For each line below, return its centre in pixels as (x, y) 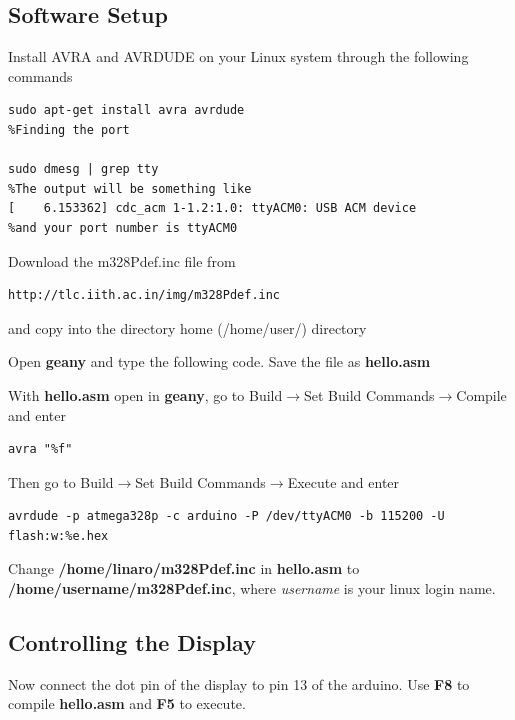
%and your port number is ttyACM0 (123, 227)
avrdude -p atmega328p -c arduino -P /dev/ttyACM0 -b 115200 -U (226, 516)
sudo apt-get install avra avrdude (126, 110)
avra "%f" (40, 449)
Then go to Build (61, 481)
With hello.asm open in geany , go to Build (145, 394)
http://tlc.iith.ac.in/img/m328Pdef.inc (144, 295)
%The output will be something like (130, 188)
